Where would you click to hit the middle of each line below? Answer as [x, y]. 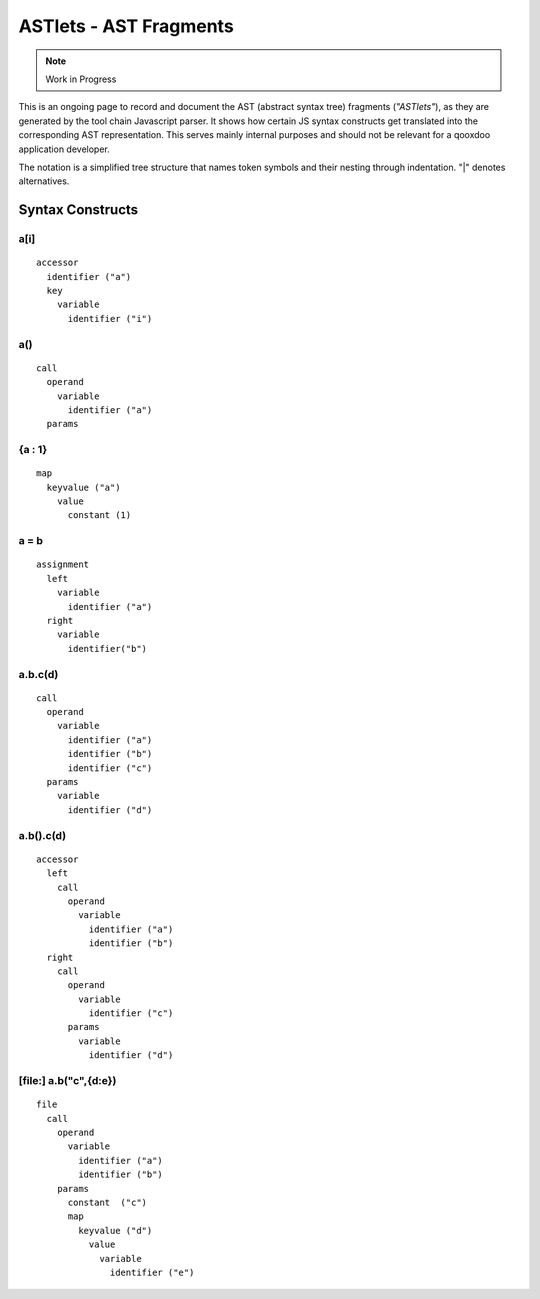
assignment [63, 564]
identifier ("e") [152, 1272]
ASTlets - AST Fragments [126, 26]
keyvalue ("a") [83, 487]
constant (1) [99, 515]
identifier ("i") [110, 318]
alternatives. [44, 181]
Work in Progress [81, 79]
